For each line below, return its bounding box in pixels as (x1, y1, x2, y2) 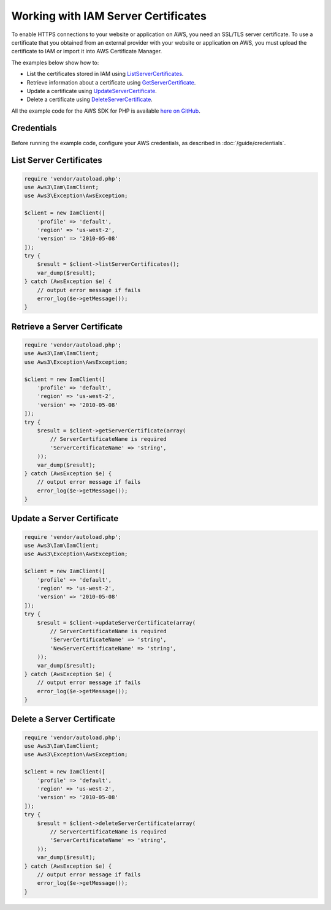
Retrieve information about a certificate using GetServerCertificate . (26, 78, 196, 86)
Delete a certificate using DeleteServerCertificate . (26, 96, 153, 103)
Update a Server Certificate (11, 513, 119, 524)
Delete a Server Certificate (11, 714, 116, 724)
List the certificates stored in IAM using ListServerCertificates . (26, 70, 184, 78)
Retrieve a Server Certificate (11, 322, 123, 332)
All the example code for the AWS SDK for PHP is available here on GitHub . (11, 107, 200, 115)
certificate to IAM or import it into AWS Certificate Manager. (11, 48, 162, 55)
